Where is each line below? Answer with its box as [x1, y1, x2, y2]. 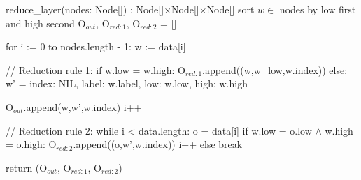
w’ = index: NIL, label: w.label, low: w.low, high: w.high [6, 76, 248, 91]
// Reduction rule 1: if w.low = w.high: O [6, 62, 185, 77]
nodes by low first [279, 2, 356, 16]
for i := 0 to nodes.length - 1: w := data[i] [6, 39, 186, 54]
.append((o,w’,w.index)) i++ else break [73, 137, 243, 151]
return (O [6, 160, 48, 174]
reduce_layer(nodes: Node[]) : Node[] [6, 2, 164, 16]
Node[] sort [206, 2, 255, 16]
